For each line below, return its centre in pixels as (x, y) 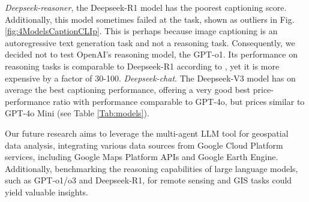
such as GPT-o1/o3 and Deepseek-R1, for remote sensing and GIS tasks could (148, 180)
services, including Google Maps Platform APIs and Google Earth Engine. (142, 157)
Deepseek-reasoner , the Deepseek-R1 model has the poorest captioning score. (146, 7)
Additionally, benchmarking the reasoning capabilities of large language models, (151, 168)
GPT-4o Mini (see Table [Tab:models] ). (77, 113)
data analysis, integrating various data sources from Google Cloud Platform (144, 145)
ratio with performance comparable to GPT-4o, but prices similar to (179, 101)
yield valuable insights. (47, 192)
